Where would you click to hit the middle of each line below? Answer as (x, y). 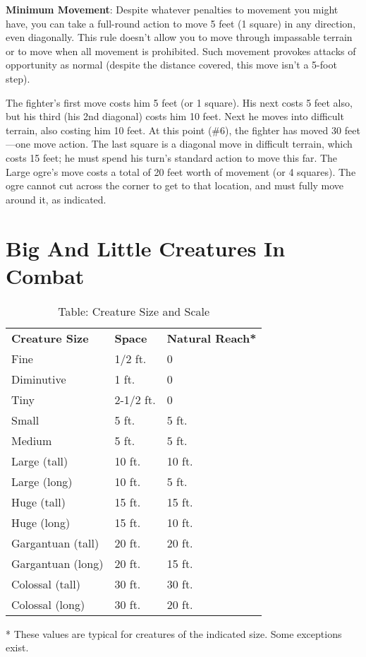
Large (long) (42, 481)
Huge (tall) (38, 502)
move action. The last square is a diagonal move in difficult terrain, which (193, 144)
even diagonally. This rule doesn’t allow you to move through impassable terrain (179, 37)
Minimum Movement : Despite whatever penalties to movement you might (172, 9)
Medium (32, 440)
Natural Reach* (212, 338)
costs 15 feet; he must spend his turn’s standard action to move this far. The (172, 157)
